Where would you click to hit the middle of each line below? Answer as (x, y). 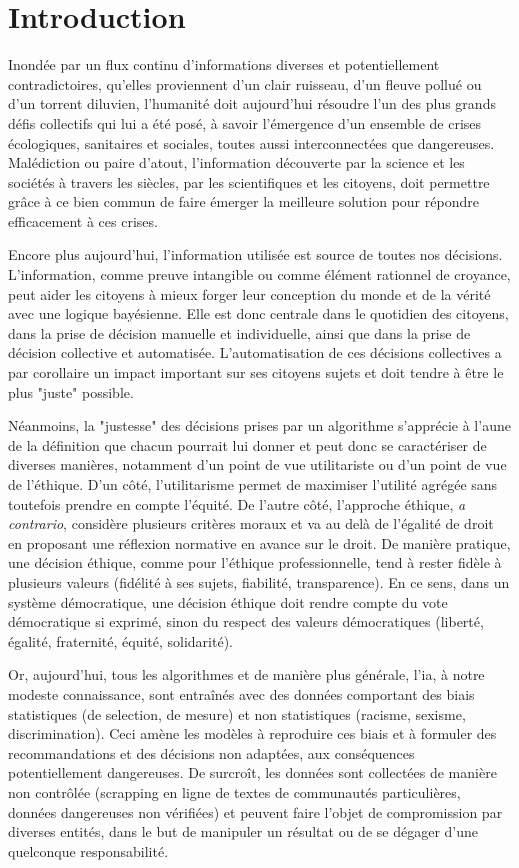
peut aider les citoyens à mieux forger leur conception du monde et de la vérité (249, 293)
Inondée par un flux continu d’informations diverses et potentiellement (224, 64)
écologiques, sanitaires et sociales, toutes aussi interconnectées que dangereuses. (251, 142)
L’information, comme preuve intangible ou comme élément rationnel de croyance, (259, 274)
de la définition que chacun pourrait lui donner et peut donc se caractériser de (247, 444)
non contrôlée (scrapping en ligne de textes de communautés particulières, (234, 791)
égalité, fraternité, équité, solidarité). (120, 640)
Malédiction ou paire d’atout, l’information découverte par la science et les (236, 162)
